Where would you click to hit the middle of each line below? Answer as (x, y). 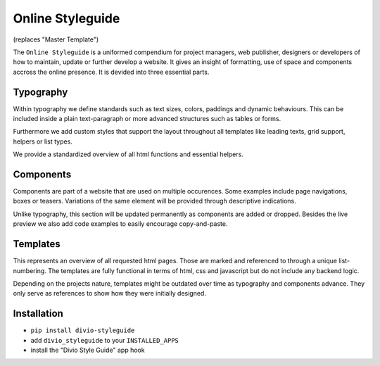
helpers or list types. (43, 141)
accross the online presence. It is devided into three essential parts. (111, 72)
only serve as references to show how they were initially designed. (110, 294)
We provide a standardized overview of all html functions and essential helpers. (128, 154)
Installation (38, 314)
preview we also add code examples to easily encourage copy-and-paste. (120, 224)
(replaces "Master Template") (56, 39)
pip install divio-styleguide (83, 330)
